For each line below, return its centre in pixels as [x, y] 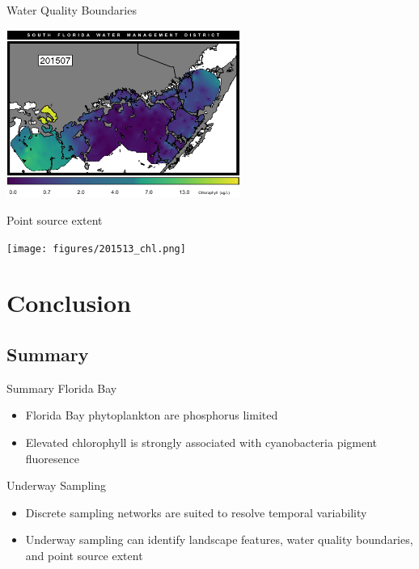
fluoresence [53, 458]
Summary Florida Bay [62, 388]
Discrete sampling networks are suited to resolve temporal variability [196, 512]
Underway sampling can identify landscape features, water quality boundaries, [219, 539]
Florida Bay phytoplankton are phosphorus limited [152, 415]
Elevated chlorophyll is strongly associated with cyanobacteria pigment [201, 443]
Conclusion [69, 303]
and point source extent [84, 556]
